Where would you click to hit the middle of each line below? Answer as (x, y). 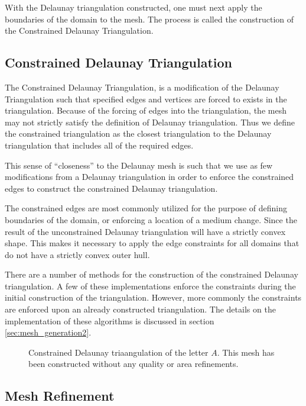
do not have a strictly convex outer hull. (77, 254)
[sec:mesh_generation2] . (48, 332)
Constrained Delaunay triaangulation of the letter (118, 352)
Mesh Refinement (60, 396)
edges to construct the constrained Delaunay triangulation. (111, 188)
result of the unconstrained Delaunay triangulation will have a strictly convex (145, 231)
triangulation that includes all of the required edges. (99, 145)
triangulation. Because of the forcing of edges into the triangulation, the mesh (146, 110)
